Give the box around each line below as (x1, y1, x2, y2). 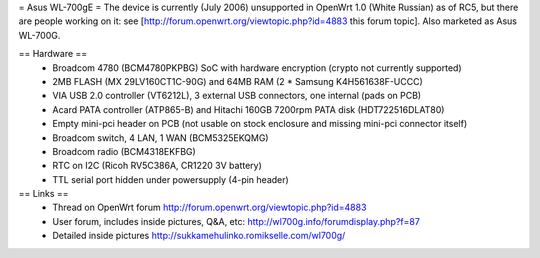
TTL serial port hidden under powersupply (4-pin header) (52, 173, 289, 185)
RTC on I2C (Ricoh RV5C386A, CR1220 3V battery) (52, 160, 262, 172)
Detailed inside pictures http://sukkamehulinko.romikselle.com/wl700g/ (52, 230, 346, 242)
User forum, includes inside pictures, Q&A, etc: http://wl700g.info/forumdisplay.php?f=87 (52, 215, 420, 227)
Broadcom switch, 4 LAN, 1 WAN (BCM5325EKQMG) (52, 131, 269, 144)
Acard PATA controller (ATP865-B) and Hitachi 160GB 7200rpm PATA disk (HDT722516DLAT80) (52, 103, 445, 115)
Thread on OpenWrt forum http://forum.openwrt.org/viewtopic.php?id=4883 (52, 201, 367, 214)
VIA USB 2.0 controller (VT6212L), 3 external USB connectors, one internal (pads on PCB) (52, 90, 422, 102)
